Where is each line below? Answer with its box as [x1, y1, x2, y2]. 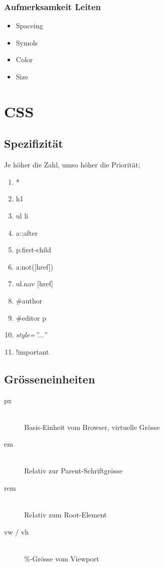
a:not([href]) [16, 261, 53, 272]
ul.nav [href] [16, 278, 53, 289]
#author [16, 295, 42, 306]
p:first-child [16, 244, 51, 255]
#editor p [16, 312, 46, 323]
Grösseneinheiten [4, 371, 95, 386]
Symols [16, 37, 38, 48]
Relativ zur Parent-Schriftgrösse [24, 465, 123, 476]
